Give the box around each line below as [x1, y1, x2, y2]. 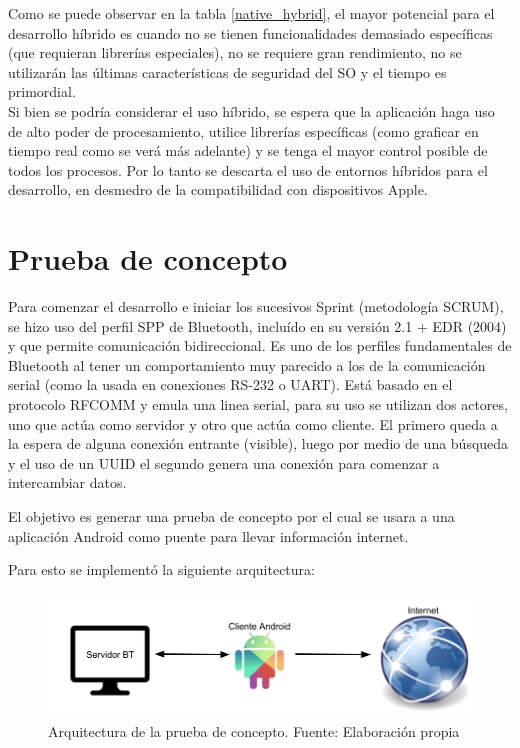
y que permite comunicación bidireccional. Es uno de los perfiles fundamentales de [8, 335, 512, 356]
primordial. [8, 81, 76, 102]
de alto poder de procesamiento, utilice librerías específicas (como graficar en [8, 120, 479, 141]
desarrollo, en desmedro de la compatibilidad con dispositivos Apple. [8, 179, 428, 200]
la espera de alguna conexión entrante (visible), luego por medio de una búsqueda [8, 433, 509, 454]
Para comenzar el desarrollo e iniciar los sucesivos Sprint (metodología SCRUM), [8, 296, 504, 317]
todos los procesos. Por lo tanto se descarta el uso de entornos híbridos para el [8, 159, 488, 180]
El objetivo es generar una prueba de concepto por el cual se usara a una [8, 506, 455, 526]
